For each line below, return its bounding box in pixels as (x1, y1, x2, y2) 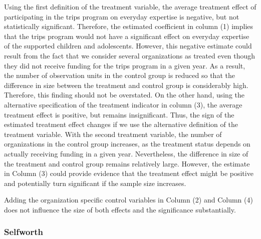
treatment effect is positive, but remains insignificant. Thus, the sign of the (4, 109, 234, 119)
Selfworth (4, 225, 44, 238)
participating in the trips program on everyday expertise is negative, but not (4, 11, 239, 21)
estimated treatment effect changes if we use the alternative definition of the (4, 119, 238, 129)
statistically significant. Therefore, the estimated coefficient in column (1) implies (4, 21, 253, 31)
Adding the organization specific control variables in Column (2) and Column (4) (4, 194, 253, 205)
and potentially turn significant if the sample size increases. (4, 177, 186, 188)
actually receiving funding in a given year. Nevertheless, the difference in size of (4, 148, 248, 158)
